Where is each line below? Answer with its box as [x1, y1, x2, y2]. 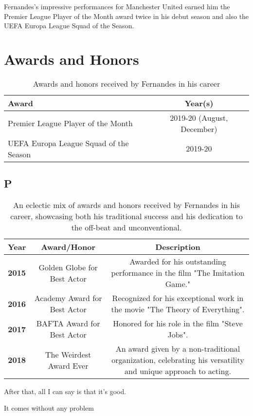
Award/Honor [41, 241, 95, 253]
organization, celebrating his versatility [111, 354, 244, 366]
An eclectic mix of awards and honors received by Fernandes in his [13, 199, 240, 211]
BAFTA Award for [36, 318, 100, 329]
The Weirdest [45, 348, 91, 360]
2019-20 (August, [170, 112, 228, 123]
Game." [165, 278, 191, 290]
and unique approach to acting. [125, 365, 231, 377]
